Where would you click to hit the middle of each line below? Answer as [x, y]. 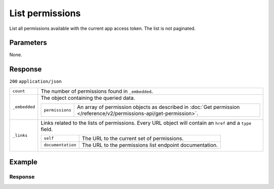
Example [23, 162]
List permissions [45, 13]
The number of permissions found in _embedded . [97, 91]
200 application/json [36, 82]
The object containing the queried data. [88, 98]
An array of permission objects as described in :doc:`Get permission [158, 107]
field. [47, 129]
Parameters [28, 43]
